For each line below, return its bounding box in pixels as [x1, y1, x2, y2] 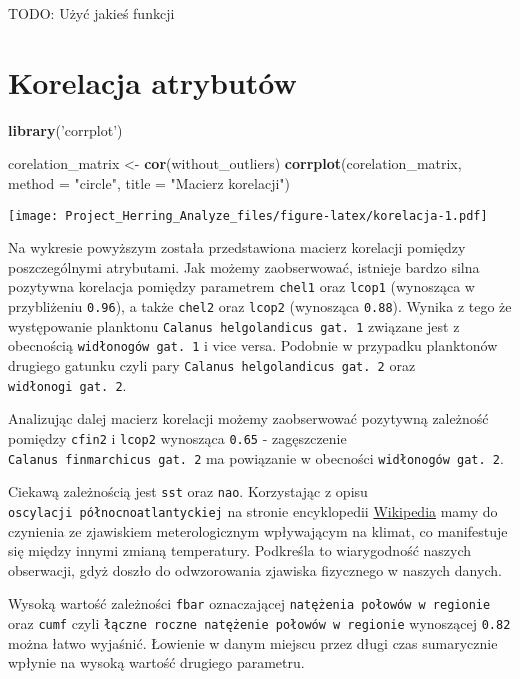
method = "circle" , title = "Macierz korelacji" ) [8, 172, 291, 193]
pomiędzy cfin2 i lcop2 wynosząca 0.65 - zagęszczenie [8, 427, 347, 448]
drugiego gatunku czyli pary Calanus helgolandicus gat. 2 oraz [8, 354, 416, 375]
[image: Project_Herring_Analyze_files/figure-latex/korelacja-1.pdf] [8, 208, 488, 223]
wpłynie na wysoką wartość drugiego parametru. [8, 652, 305, 673]
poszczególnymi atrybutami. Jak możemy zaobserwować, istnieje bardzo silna [8, 256, 480, 277]
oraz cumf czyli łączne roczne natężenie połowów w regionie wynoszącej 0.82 [8, 612, 511, 633]
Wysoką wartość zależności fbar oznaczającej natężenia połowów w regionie [8, 593, 491, 614]
